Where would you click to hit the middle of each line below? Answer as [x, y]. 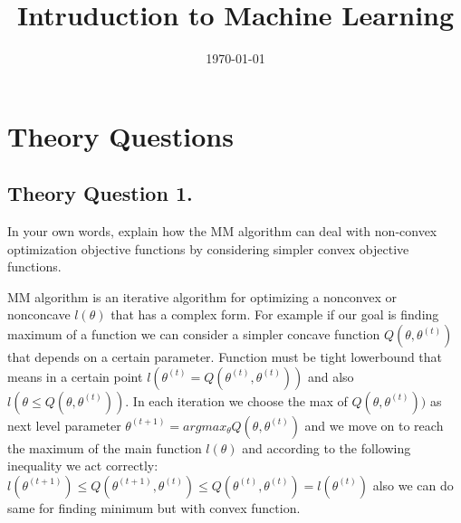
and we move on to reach [374, 425]
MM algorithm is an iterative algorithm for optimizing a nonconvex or [202, 296]
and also [331, 376]
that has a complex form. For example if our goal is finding [275, 314]
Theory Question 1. [100, 193]
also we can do [413, 485]
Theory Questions [120, 135]
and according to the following [327, 447]
